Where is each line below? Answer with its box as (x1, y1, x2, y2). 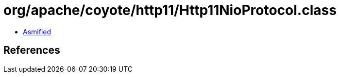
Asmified (23, 27, 51, 36)
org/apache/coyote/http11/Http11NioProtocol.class (3, 2, 337, 18)
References (3, 44, 60, 57)
